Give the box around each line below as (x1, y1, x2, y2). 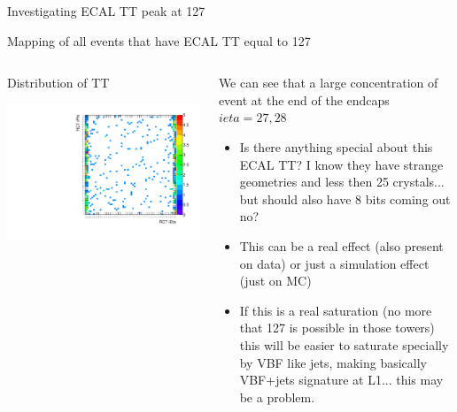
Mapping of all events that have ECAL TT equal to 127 (7, 31, 311, 50)
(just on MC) (239, 271, 312, 290)
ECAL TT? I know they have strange (239, 155, 444, 173)
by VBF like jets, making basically (239, 353, 428, 371)
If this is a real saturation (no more (239, 301, 432, 319)
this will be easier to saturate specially (239, 335, 449, 354)
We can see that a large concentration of (218, 73, 438, 92)
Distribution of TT (7, 73, 110, 92)
